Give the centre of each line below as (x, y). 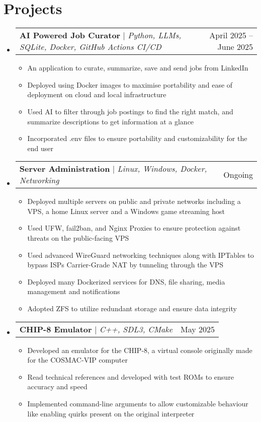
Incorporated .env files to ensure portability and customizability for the (137, 138)
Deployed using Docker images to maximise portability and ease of (130, 84)
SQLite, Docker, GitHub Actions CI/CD (90, 47)
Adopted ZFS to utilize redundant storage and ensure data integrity (132, 308)
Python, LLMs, (155, 35)
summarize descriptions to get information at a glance (111, 121)
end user (40, 148)
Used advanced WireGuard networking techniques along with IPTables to (141, 255)
